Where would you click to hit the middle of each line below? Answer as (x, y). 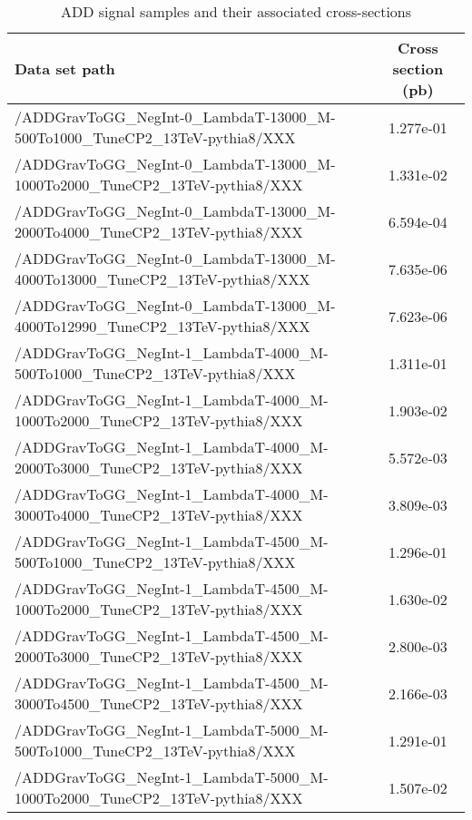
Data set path (65, 68)
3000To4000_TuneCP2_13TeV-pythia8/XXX (159, 515)
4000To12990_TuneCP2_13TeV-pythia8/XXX (162, 326)
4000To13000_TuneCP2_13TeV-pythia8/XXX (162, 279)
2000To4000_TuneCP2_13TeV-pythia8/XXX (159, 232)
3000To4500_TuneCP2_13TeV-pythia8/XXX (159, 703)
